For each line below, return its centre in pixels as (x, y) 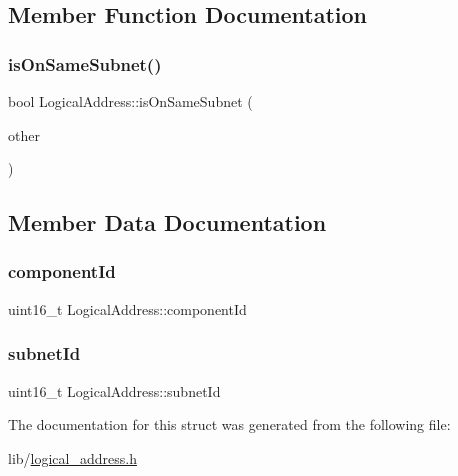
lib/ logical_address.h (72, 457)
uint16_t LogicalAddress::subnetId (114, 390)
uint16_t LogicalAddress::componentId (127, 308)
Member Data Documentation (167, 222)
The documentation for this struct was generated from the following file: (229, 424)
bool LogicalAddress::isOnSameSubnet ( (130, 101)
